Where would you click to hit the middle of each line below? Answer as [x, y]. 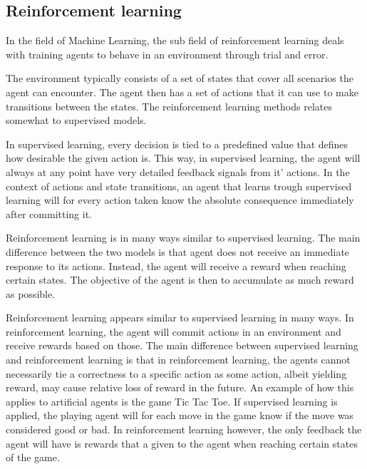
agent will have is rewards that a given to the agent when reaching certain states [182, 443]
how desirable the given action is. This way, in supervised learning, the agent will [183, 158]
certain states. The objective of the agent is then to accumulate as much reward [180, 280]
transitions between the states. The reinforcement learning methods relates [169, 106]
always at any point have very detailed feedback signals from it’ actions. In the [178, 171]
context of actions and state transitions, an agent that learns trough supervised [179, 186]
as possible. [31, 293]
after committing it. [49, 213]
